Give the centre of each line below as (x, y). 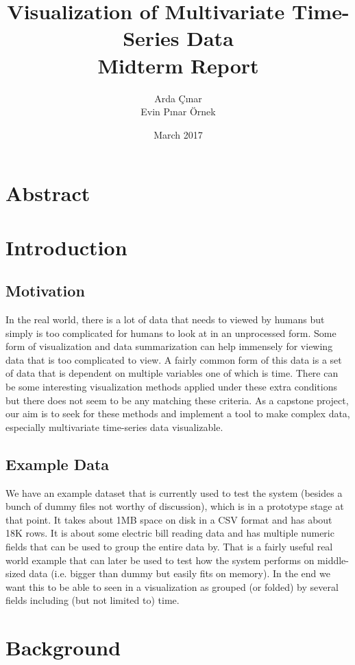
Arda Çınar (178, 98)
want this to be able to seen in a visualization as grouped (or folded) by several (172, 586)
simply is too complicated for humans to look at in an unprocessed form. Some (171, 332)
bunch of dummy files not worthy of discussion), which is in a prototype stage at (175, 506)
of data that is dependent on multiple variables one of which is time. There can (172, 373)
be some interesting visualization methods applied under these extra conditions (171, 387)
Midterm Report (178, 65)
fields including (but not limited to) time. (93, 600)
